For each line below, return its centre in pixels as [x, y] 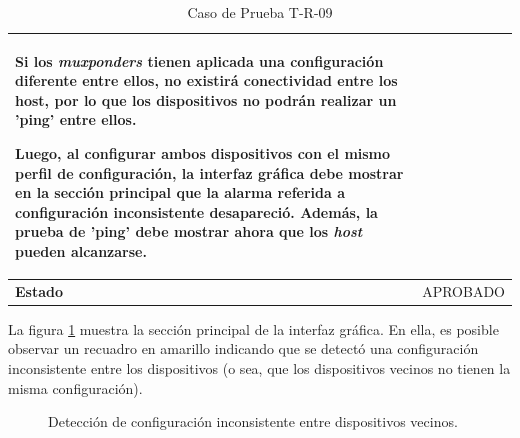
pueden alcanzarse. [81, 250]
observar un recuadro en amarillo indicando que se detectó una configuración [243, 348]
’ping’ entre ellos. [76, 119]
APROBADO [463, 290]
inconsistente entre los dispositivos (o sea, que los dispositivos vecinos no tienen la [259, 368]
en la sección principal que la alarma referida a [180, 192]
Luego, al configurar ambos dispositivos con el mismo [203, 152]
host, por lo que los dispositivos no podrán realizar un [206, 99]
